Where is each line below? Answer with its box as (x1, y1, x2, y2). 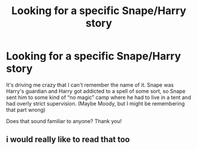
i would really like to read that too (6, 135, 131, 145)
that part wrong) (6, 106, 46, 113)
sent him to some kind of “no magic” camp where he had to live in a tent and (6, 94, 191, 101)
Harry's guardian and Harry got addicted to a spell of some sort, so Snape (6, 87, 186, 94)
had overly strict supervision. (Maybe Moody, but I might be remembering (6, 100, 185, 107)
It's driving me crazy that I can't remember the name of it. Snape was (6, 81, 174, 88)
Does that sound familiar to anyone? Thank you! (6, 117, 122, 124)
